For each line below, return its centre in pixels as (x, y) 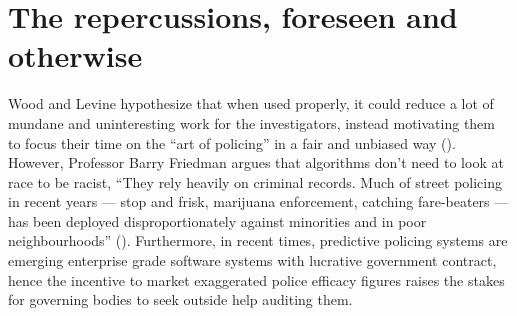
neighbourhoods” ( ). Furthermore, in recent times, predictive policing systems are (258, 240)
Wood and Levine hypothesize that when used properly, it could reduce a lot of (251, 103)
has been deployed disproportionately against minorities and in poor (217, 220)
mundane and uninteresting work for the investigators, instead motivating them (251, 122)
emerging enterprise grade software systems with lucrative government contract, (252, 260)
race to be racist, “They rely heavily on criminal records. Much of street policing (255, 181)
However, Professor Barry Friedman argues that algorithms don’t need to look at (256, 162)
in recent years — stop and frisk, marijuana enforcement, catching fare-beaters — (258, 201)
